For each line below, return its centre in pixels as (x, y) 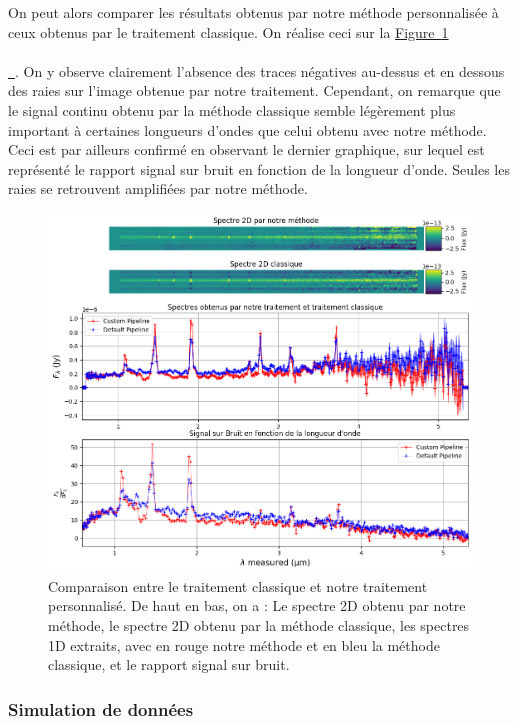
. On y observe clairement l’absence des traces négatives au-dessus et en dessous (260, 70)
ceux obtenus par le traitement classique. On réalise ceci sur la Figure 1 (228, 31)
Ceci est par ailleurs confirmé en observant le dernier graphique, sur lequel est (246, 149)
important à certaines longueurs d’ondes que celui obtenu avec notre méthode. (247, 129)
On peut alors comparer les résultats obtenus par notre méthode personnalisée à (253, 12)
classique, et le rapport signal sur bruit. (169, 664)
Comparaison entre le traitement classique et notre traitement (238, 585)
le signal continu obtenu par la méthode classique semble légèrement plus (232, 109)
